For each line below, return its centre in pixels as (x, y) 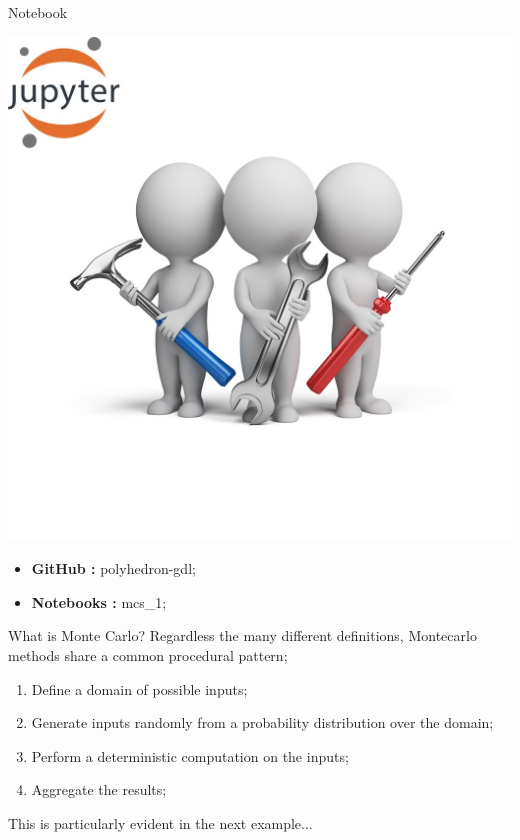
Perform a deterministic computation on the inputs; (190, 755)
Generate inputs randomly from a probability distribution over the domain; (262, 722)
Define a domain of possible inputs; (139, 688)
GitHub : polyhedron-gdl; (113, 568)
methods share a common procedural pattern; (148, 654)
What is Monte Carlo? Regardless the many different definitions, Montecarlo (242, 635)
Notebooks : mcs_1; (99, 601)
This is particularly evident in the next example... (160, 822)
